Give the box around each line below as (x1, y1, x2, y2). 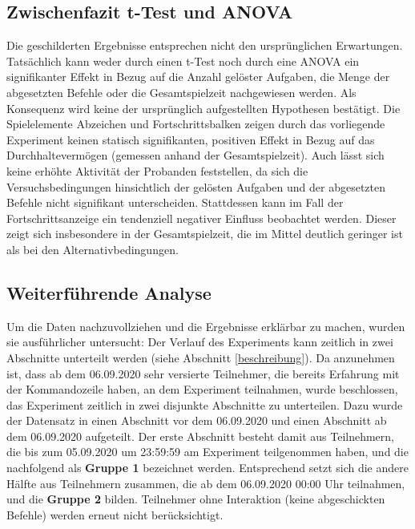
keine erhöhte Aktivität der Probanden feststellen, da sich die (6, 162, 308, 179)
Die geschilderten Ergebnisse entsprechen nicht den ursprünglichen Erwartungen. (6, 37, 403, 54)
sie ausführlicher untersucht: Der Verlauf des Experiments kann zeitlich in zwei (6, 333, 393, 350)
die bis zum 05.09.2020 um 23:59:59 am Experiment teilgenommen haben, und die (6, 443, 409, 460)
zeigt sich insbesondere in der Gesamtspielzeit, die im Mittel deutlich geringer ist (6, 225, 403, 242)
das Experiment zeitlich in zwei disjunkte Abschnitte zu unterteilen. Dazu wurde (6, 396, 403, 413)
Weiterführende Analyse (6, 280, 212, 305)
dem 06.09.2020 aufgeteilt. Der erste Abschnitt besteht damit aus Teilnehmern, (6, 427, 394, 444)
